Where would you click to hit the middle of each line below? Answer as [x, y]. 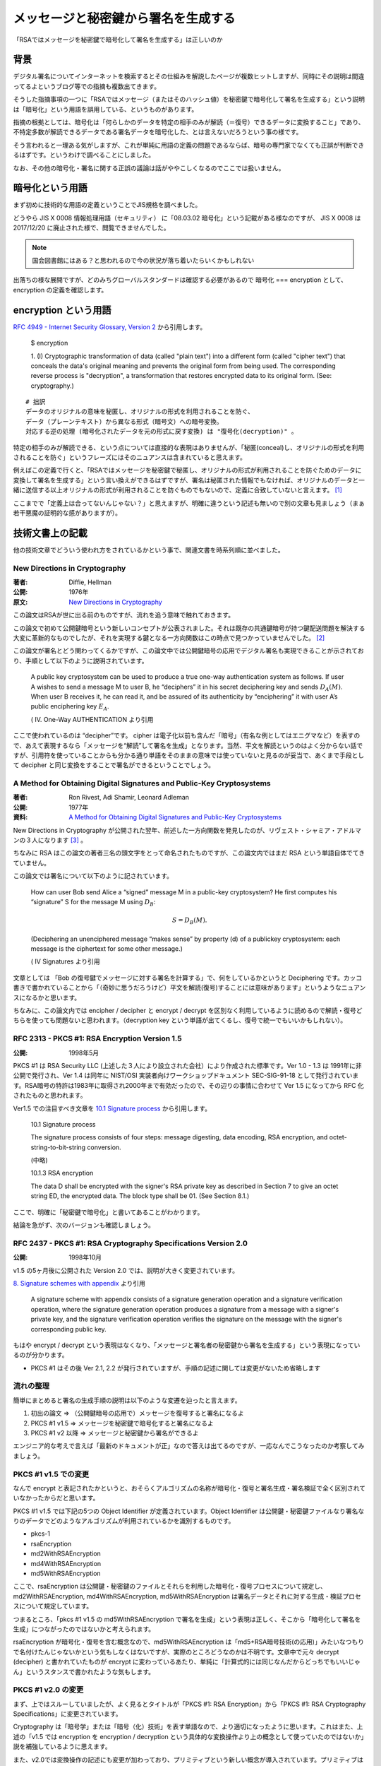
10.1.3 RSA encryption [62, 1173]
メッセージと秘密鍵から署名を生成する [124, 18]
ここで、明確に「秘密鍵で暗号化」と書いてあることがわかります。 [108, 1212]
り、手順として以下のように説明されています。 [80, 660]
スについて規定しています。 [53, 1606]
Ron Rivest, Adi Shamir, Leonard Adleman [129, 798]
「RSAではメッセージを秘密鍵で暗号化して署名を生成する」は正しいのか [118, 40]
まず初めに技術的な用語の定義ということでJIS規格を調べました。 [107, 205]
